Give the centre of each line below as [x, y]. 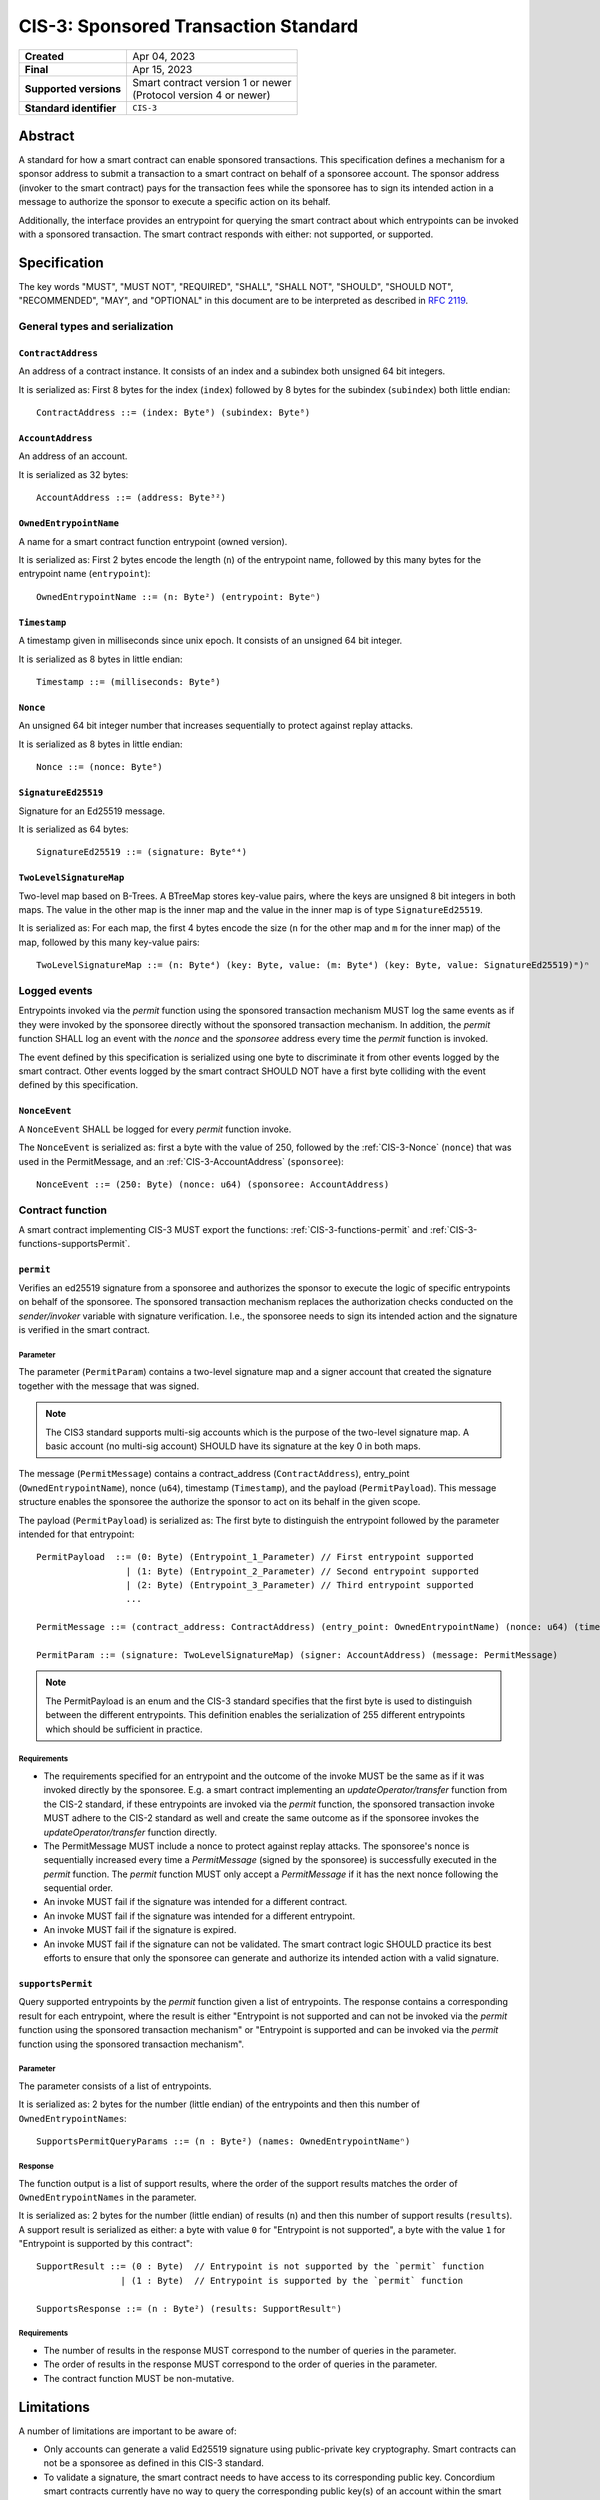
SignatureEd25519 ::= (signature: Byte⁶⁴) [142, 852]
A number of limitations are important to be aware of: [127, 2431]
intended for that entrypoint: [76, 1534]
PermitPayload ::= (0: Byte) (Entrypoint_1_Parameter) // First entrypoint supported [255, 1557]
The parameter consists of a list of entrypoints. [115, 2086]
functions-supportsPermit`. [74, 1244]
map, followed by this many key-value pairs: [109, 942]
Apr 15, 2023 [162, 69]
